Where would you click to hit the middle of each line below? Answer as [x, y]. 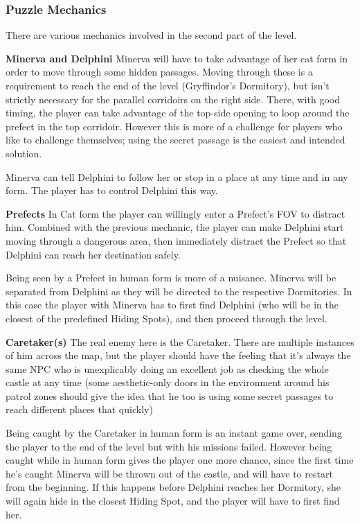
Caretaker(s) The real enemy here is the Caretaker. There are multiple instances [180, 341]
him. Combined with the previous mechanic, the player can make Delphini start [175, 227]
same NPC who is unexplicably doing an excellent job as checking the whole [167, 368]
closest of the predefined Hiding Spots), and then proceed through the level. [166, 318]
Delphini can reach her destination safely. [93, 254]
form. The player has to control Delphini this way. [112, 190]
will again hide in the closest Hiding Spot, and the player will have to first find [173, 501]
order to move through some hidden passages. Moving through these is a [159, 72]
